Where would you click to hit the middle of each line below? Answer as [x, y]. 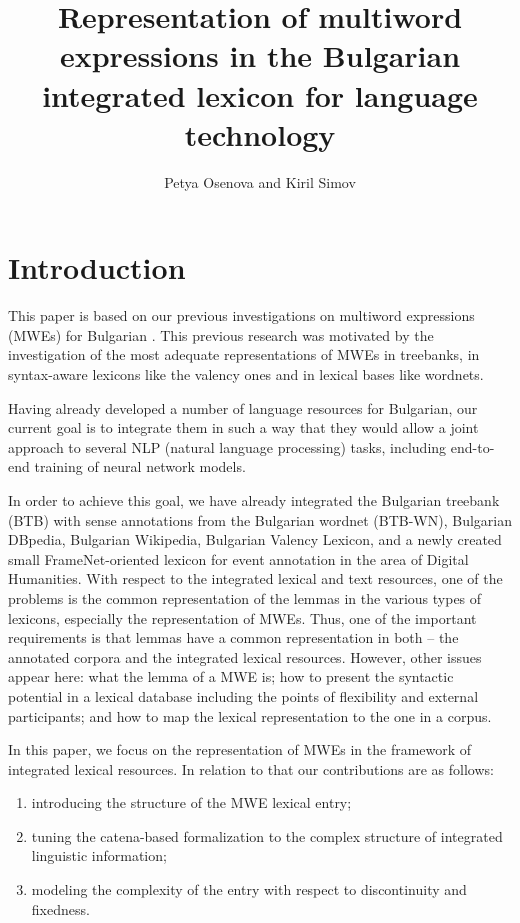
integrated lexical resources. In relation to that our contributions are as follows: [251, 768]
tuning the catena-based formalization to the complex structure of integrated [267, 835]
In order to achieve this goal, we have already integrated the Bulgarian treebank [254, 499]
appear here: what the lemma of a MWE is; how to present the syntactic [231, 676]
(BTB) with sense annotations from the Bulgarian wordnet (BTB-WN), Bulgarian [260, 519]
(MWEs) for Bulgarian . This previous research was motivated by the [221, 334]
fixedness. [60, 908]
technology [260, 133]
